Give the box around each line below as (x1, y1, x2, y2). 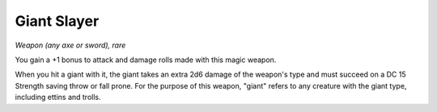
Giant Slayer (15, 12, 100, 30)
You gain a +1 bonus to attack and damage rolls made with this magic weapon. (15, 55, 277, 64)
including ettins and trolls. (15, 93, 101, 102)
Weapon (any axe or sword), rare (15, 40, 126, 50)
